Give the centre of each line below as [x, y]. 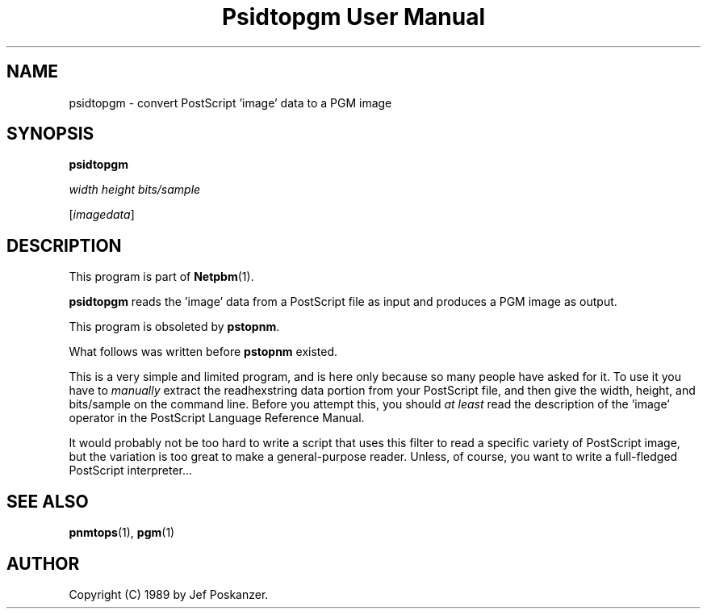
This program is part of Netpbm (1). [161, 277]
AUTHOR [43, 563]
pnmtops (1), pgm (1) [122, 533]
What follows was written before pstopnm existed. [203, 352]
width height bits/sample [135, 190]
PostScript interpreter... [131, 471]
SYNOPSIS [50, 134]
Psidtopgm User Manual [353, 17]
